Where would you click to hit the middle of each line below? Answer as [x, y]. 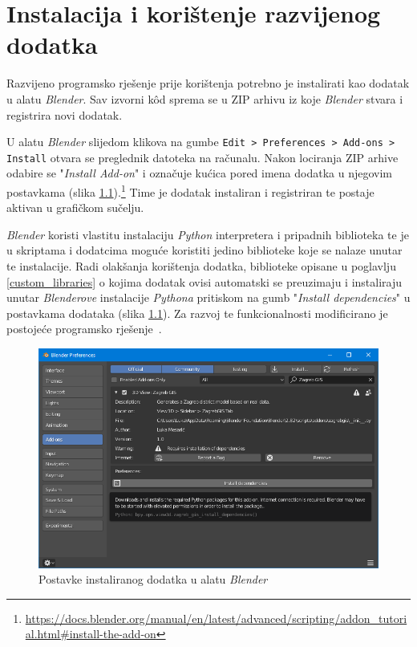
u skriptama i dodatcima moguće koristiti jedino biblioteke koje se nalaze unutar [204, 250]
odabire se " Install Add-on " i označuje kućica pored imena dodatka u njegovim [200, 173]
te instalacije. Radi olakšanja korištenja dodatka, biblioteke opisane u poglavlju [201, 266]
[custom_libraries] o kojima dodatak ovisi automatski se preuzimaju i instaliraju [204, 281]
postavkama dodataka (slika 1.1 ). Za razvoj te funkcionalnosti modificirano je [197, 313]
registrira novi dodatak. [65, 114]
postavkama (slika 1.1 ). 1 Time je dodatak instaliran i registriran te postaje [190, 191]
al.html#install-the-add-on [91, 634]
